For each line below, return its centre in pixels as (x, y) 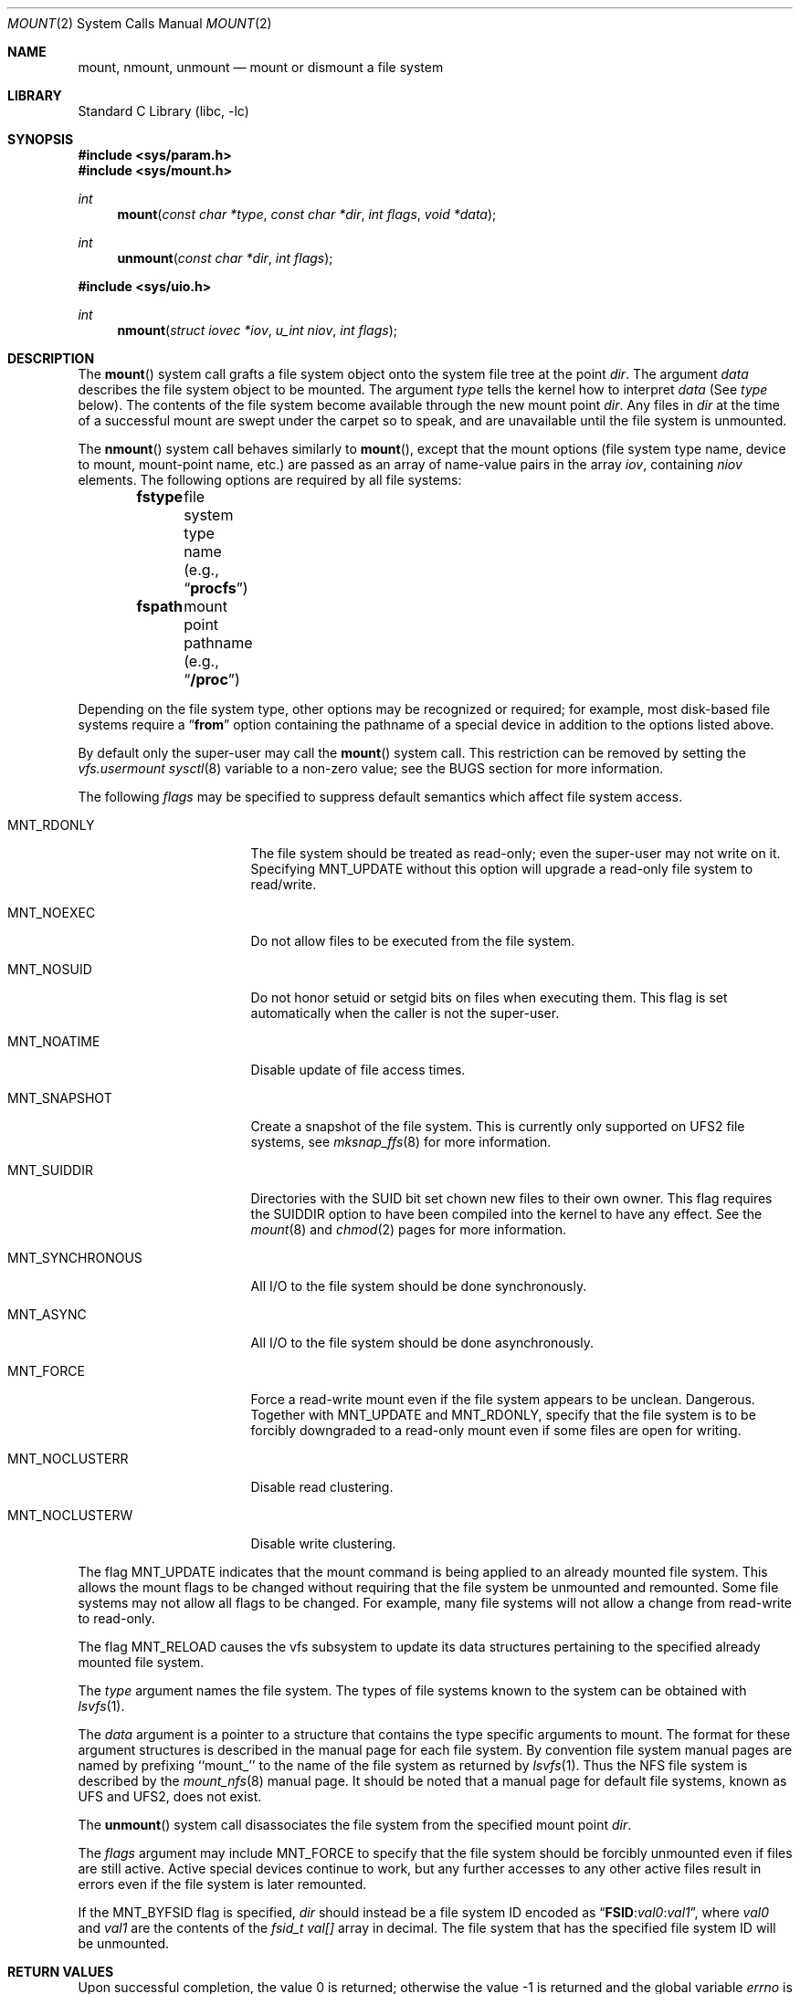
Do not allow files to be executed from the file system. (413, 941)
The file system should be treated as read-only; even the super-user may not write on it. (516, 853)
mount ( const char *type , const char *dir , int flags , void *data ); (307, 214)
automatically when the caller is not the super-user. (405, 1013)
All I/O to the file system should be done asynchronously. (422, 1343)
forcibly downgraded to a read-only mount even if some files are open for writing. (496, 1430)
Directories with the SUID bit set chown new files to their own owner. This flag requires (511, 1198)
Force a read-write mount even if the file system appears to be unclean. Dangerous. (503, 1399)
